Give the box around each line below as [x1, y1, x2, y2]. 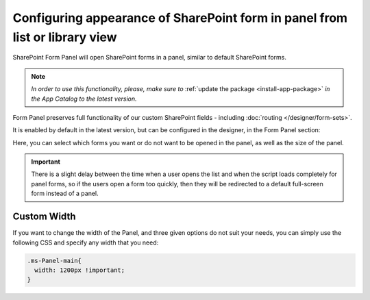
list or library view [12, 29, 117, 45]
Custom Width [12, 211, 76, 223]
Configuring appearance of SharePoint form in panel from [12, 10, 348, 25]
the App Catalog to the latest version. [31, 95, 137, 103]
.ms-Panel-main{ [27, 257, 82, 264]
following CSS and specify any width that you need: [12, 238, 159, 247]
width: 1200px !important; [34, 266, 125, 274]
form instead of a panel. [31, 189, 99, 198]
